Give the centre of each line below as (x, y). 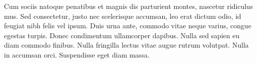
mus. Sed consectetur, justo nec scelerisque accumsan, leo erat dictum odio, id (123, 16)
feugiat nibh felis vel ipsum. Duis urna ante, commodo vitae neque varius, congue (128, 26)
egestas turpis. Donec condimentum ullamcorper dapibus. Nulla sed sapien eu (122, 35)
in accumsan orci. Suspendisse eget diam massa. (77, 54)
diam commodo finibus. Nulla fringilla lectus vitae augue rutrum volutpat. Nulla (127, 45)
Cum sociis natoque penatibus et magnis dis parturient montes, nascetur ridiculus (128, 6)
